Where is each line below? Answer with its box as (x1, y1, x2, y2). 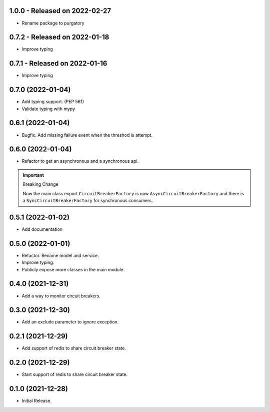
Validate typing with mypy (21, 106, 75, 112)
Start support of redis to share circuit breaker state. (21, 371, 127, 377)
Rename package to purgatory (21, 20, 84, 26)
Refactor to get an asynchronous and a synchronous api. (21, 158, 139, 164)
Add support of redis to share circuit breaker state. (21, 345, 126, 351)
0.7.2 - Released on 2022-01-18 (9, 33, 109, 42)
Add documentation (21, 226, 62, 232)
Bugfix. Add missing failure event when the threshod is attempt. (21, 132, 152, 138)
